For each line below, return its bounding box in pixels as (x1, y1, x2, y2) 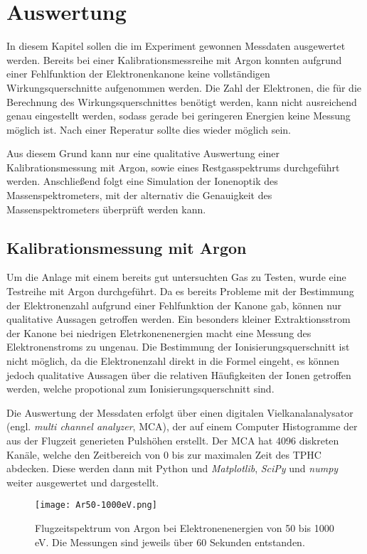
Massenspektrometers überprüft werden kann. (6, 201, 206, 216)
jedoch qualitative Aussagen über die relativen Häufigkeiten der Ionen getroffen (6, 367, 351, 382)
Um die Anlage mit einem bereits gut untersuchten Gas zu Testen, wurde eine (6, 270, 346, 284)
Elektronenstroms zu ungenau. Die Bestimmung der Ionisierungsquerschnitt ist (6, 339, 350, 354)
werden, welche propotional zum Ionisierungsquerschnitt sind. (6, 381, 275, 396)
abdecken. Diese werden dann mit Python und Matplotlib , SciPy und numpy (6, 461, 339, 476)
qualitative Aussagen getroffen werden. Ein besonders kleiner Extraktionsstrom (6, 311, 351, 326)
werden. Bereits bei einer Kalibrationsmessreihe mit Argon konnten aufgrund (6, 52, 342, 67)
